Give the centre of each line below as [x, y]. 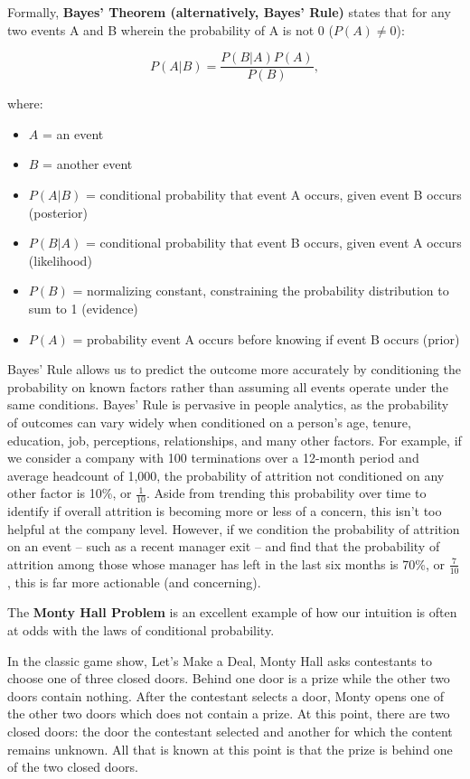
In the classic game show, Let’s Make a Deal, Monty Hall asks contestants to [220, 660]
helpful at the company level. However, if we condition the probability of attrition [234, 528]
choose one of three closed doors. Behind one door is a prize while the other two [229, 678]
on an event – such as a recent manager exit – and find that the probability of [224, 546]
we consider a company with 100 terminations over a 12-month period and [213, 458]
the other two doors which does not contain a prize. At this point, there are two [229, 713]
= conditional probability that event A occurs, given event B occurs [273, 195]
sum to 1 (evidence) [83, 308]
